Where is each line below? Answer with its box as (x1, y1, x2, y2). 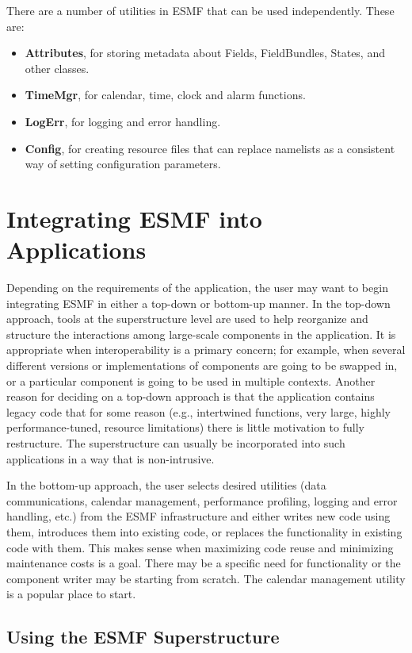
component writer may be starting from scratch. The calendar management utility (6, 570, 406, 586)
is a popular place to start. (6, 586, 136, 602)
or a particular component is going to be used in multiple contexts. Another (6, 372, 376, 389)
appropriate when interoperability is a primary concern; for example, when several (6, 341, 406, 358)
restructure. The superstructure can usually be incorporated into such (6, 435, 345, 451)
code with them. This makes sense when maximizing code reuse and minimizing (6, 539, 394, 555)
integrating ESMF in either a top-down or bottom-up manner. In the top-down (6, 294, 391, 311)
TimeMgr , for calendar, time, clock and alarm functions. (25, 86, 306, 103)
